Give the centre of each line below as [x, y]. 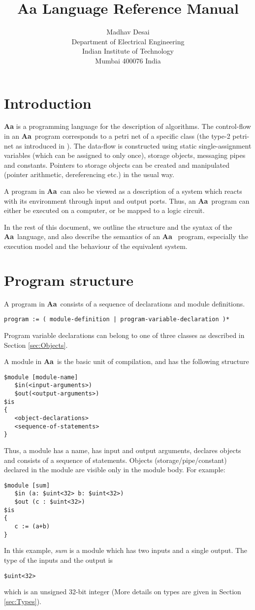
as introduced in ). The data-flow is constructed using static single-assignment [134, 145]
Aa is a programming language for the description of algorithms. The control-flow [127, 126]
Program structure [69, 280]
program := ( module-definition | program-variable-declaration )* [117, 320]
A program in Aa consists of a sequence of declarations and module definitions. [125, 303]
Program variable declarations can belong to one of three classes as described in [124, 335]
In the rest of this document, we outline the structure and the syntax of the [118, 227]
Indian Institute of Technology [128, 51]
